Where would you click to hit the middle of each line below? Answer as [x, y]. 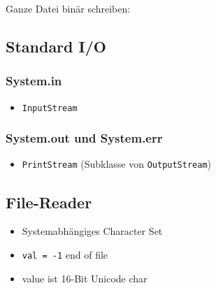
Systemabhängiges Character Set [92, 231]
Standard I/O [56, 46]
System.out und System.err [84, 138]
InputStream [50, 108]
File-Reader [49, 202]
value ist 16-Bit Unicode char [85, 278]
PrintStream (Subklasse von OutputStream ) [117, 164]
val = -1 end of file [65, 254]
